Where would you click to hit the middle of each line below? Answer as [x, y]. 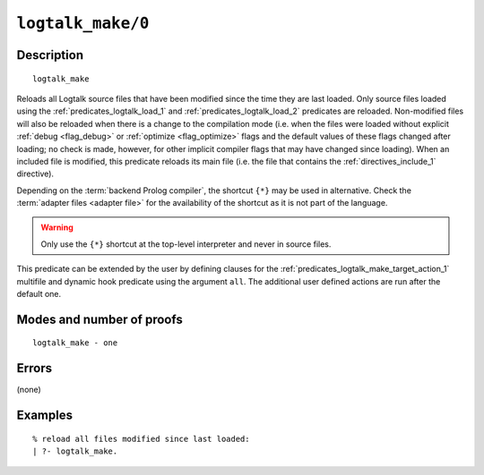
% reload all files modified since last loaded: [141, 439]
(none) [29, 390]
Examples [45, 416]
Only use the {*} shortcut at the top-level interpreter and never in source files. [186, 244]
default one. [39, 294]
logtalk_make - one [75, 343]
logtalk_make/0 [83, 23]
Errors [35, 368]
